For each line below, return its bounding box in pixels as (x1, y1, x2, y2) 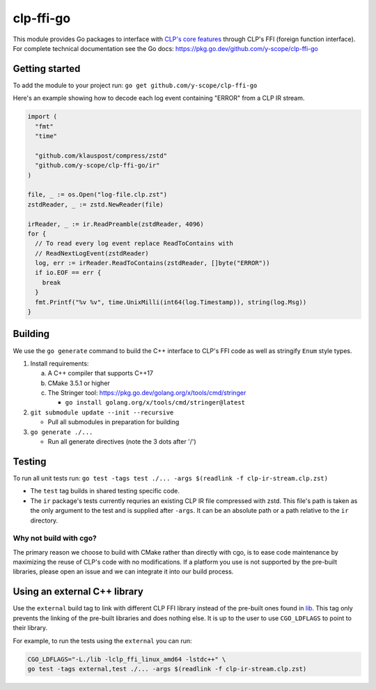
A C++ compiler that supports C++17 (47, 369, 153, 377)
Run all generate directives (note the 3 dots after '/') (47, 437, 196, 446)
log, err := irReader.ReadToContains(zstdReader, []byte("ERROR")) (35, 259, 270, 267)
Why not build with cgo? (13, 534, 97, 543)
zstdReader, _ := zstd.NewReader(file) (27, 200, 164, 209)
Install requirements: (30, 359, 89, 368)
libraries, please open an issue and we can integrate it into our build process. (13, 567, 234, 576)
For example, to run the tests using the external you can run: (13, 636, 192, 645)
